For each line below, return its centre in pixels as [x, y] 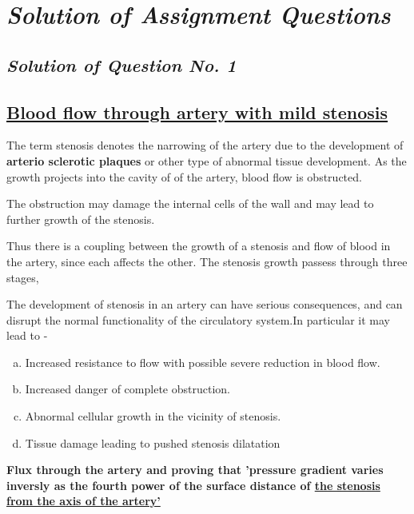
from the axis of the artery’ [84, 501]
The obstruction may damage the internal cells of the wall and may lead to [190, 203]
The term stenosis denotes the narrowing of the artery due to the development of [205, 145]
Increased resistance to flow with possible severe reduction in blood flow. [203, 362]
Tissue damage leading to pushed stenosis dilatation [153, 442]
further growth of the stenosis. [81, 219]
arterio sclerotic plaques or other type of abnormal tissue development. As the [207, 160]
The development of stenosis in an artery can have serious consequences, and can [205, 304]
